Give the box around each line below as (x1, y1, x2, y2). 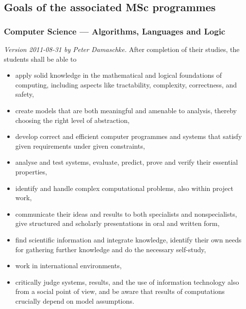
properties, (15, 166, 47, 176)
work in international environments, (15, 260, 122, 271)
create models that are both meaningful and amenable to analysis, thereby (15, 105, 237, 115)
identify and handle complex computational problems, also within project (15, 183, 233, 193)
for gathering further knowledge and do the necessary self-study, (15, 244, 206, 254)
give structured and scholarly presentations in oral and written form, (15, 218, 220, 228)
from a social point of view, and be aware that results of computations (15, 286, 225, 296)
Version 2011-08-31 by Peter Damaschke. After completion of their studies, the (4, 44, 240, 54)
